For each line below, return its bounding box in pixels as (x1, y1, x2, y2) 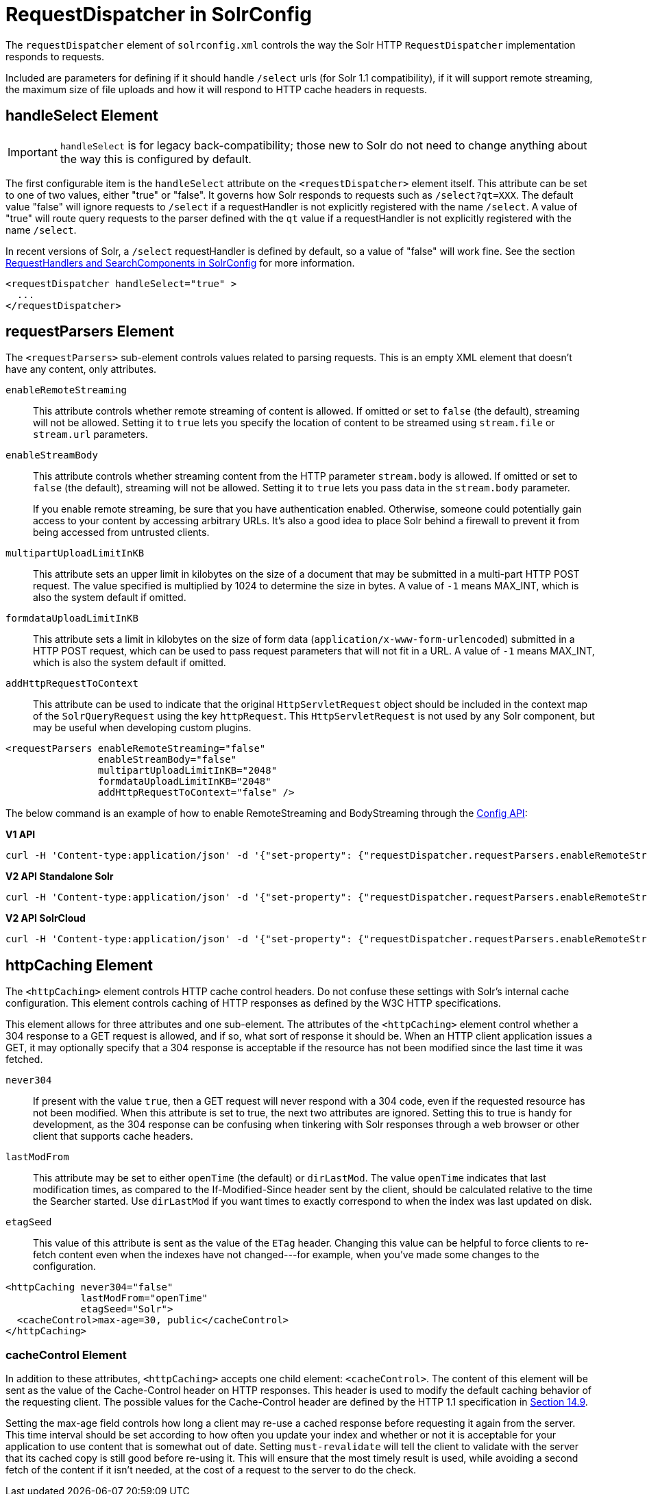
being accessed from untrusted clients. (33, 526, 210, 539)
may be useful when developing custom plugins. (33, 722, 252, 734)
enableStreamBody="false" (97, 754, 237, 766)
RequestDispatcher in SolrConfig (5, 3, 312, 26)
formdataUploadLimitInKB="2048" (97, 776, 271, 787)
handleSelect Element (5, 107, 158, 125)
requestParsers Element (5, 323, 174, 341)
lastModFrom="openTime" (80, 1293, 208, 1304)
